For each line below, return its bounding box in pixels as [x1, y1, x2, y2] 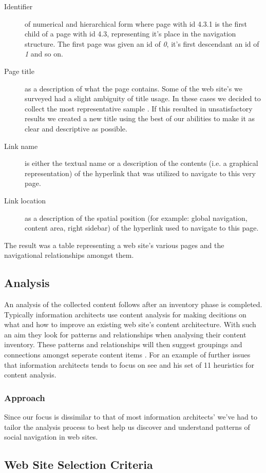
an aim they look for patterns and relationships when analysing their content [4, 329, 246, 339]
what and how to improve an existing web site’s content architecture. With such [4, 319, 256, 330]
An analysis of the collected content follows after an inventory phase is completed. [4, 299, 262, 310]
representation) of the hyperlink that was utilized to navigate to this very [25, 167, 256, 178]
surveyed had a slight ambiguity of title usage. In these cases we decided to [25, 93, 261, 104]
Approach [4, 391, 45, 404]
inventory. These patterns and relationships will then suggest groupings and [4, 339, 242, 350]
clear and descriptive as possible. [25, 123, 127, 134]
